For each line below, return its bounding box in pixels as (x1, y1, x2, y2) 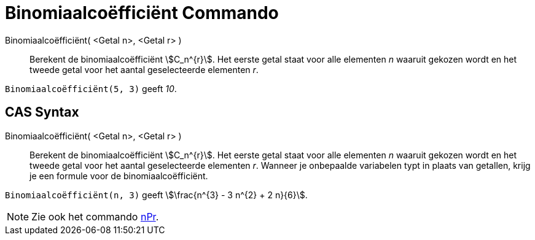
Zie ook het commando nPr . (31, 210, 159, 223)
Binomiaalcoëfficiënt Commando (5, 2, 279, 23)
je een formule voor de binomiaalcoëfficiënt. (29, 170, 208, 181)
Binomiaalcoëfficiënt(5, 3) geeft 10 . (5, 83, 177, 94)
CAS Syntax (5, 104, 79, 120)
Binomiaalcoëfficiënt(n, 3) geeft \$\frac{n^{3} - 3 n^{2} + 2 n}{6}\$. (5, 189, 308, 200)
